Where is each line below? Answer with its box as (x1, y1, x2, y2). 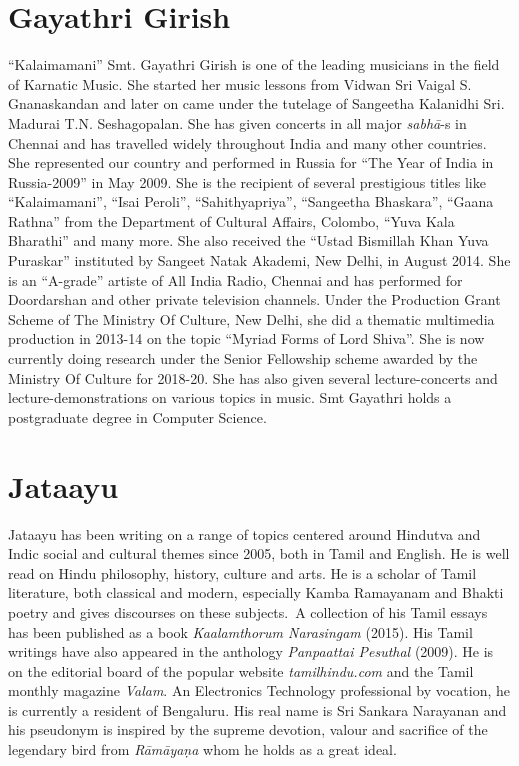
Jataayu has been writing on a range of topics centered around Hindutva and (8, 523, 481, 544)
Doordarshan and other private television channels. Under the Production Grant (8, 289, 501, 310)
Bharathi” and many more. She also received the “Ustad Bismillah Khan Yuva (8, 230, 489, 251)
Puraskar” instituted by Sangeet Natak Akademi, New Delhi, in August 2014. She (8, 250, 511, 271)
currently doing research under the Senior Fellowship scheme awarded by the (8, 348, 478, 369)
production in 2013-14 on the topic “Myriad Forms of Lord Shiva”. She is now (8, 328, 485, 349)
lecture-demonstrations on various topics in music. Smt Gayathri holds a (8, 387, 452, 408)
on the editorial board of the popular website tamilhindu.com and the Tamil (8, 660, 474, 681)
